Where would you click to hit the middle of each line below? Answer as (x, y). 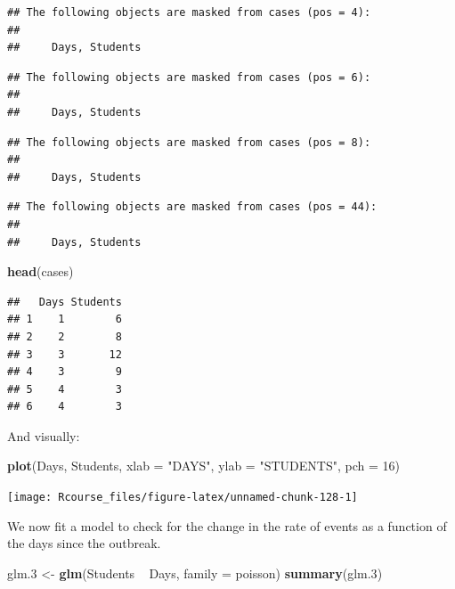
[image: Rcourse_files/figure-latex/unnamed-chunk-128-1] (183, 498)
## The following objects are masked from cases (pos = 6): (189, 77)
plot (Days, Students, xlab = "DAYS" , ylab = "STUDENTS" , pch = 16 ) (203, 466)
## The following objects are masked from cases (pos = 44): (192, 207)
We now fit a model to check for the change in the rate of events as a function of (227, 525)
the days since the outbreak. (84, 543)
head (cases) (41, 271)
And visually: (44, 435)
